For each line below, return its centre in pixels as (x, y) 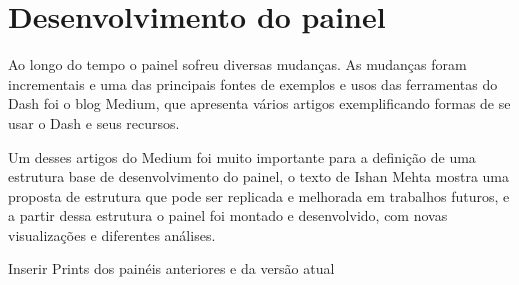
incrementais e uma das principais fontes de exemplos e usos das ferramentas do (253, 83)
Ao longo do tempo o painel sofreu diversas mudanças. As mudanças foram (237, 64)
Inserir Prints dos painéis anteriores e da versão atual (171, 268)
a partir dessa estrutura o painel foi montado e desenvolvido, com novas (228, 215)
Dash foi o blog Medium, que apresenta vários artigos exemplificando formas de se (259, 103)
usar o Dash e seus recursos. (94, 122)
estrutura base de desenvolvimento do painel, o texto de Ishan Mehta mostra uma (258, 176)
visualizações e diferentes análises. (112, 234)
